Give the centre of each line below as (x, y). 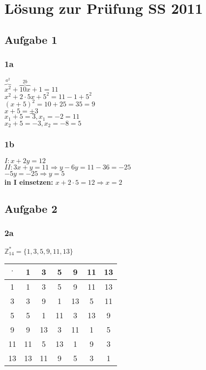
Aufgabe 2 (31, 208)
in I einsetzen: (29, 182)
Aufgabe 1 (31, 39)
